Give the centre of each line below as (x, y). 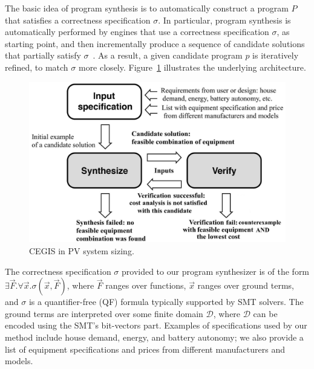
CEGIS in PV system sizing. (82, 250)
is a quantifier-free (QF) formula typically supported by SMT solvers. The (166, 302)
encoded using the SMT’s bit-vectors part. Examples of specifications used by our (156, 325)
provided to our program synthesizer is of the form (216, 271)
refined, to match (37, 67)
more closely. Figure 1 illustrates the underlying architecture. (192, 67)
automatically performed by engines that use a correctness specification (137, 32)
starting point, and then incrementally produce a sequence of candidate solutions (155, 43)
